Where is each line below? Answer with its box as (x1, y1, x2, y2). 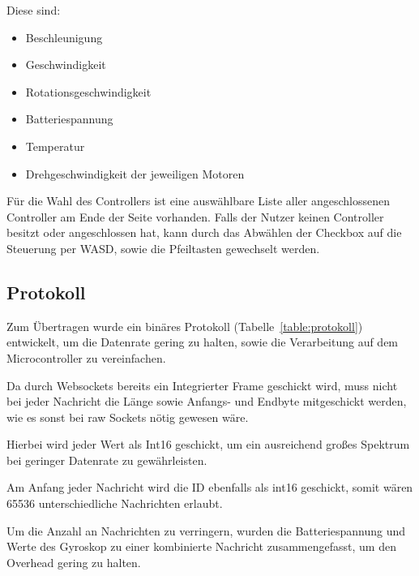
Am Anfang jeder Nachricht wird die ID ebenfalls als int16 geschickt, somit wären (6, 479, 413, 496)
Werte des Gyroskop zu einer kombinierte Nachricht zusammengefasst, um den (6, 538, 396, 555)
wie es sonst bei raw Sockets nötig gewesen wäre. (6, 408, 249, 425)
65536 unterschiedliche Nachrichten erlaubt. (6, 495, 223, 512)
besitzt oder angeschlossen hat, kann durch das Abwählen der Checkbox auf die (6, 224, 402, 241)
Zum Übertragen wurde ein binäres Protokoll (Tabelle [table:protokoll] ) (6, 317, 363, 334)
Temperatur (25, 137, 85, 154)
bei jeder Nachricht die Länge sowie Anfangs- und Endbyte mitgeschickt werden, (6, 393, 407, 410)
